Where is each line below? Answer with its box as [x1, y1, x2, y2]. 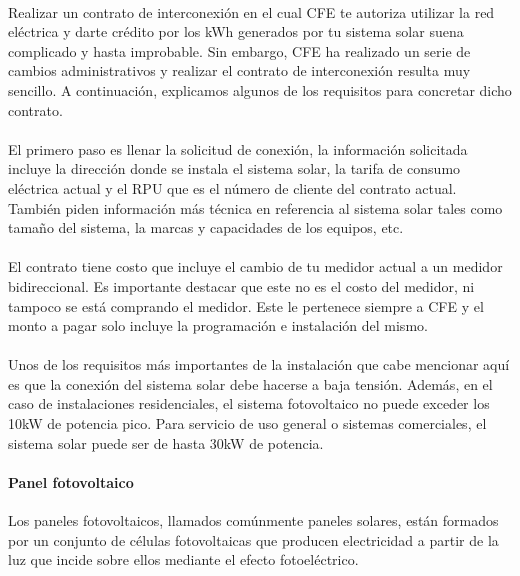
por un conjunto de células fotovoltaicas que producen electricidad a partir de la [8, 529, 499, 550]
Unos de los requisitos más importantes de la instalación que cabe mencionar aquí [8, 354, 510, 375]
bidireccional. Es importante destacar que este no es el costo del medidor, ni [8, 275, 475, 296]
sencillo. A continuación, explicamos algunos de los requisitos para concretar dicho [8, 79, 512, 100]
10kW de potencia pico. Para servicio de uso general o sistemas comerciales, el [8, 413, 487, 434]
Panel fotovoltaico [8, 471, 134, 492]
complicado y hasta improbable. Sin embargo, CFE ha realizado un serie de [8, 40, 471, 61]
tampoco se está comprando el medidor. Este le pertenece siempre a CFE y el [8, 295, 484, 316]
